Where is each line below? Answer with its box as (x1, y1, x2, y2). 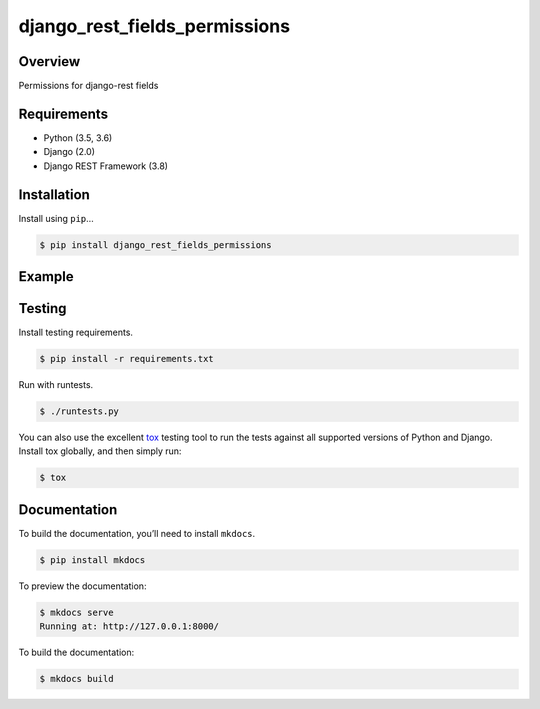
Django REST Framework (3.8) (43, 160, 169, 172)
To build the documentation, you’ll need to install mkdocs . (18, 527, 256, 539)
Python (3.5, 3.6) (43, 131, 113, 144)
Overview (18, 53, 81, 70)
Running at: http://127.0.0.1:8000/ (39, 621, 220, 632)
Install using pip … (18, 212, 94, 224)
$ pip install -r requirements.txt (39, 353, 214, 365)
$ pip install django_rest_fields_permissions (39, 239, 272, 250)
